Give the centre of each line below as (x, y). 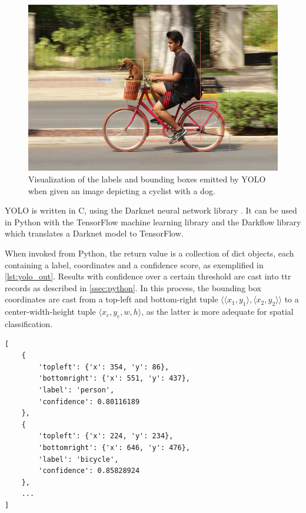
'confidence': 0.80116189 (89, 402)
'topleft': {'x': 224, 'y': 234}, (106, 436)
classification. (29, 324)
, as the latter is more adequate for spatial (217, 312)
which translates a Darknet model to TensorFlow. (94, 233)
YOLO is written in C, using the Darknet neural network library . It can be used (151, 210)
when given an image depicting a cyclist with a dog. (122, 190)
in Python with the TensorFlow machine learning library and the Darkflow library (153, 221)
